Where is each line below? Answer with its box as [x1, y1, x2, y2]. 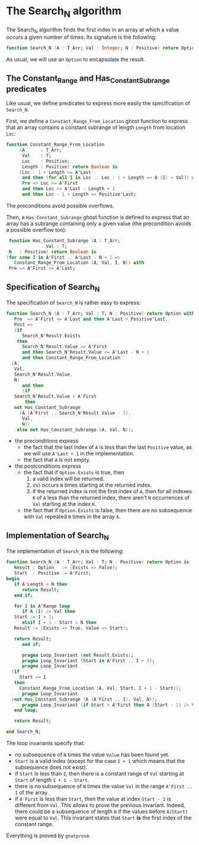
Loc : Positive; [21, 158, 70, 164]
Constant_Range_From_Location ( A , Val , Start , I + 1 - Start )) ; [19, 685, 182, 691]
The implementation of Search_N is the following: [6, 548, 124, 555]
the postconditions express [14, 462, 82, 470]
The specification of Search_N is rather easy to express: [6, 299, 141, 307]
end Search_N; [6, 729, 41, 735]
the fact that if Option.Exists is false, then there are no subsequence [23, 507, 192, 514]
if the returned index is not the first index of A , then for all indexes [32, 488, 192, 495]
